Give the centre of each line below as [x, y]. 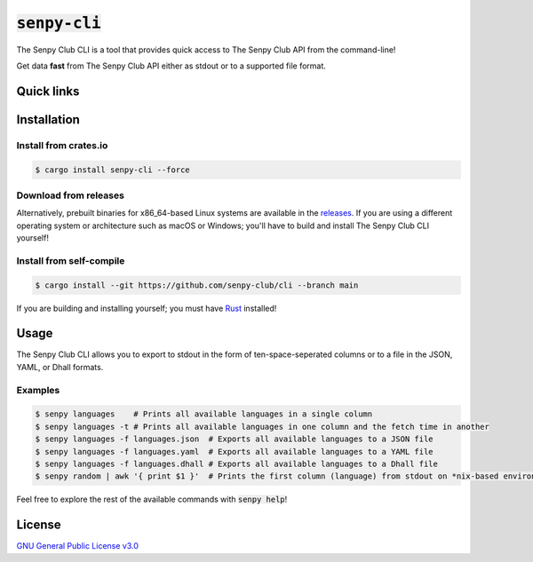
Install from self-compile [71, 260]
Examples [38, 390]
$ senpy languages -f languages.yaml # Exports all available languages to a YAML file [235, 451]
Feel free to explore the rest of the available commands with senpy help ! [152, 499]
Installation [48, 119]
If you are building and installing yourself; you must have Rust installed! [147, 308]
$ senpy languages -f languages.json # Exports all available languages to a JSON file [235, 439]
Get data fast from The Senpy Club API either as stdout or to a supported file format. [171, 66]
